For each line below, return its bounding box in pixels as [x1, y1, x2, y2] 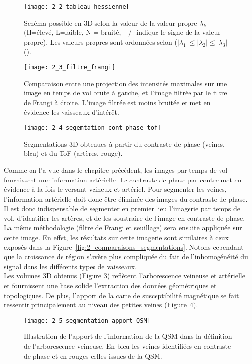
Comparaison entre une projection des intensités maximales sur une [24, 78, 227, 88]
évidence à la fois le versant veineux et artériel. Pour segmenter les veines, [4, 184, 227, 194]
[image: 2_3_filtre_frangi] [24, 64, 116, 71]
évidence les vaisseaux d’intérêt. [24, 107, 119, 117]
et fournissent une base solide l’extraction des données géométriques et [4, 280, 217, 291]
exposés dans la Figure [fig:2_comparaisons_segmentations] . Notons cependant [4, 242, 244, 252]
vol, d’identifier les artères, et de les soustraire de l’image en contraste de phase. [4, 212, 245, 223]
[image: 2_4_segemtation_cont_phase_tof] [24, 124, 161, 132]
